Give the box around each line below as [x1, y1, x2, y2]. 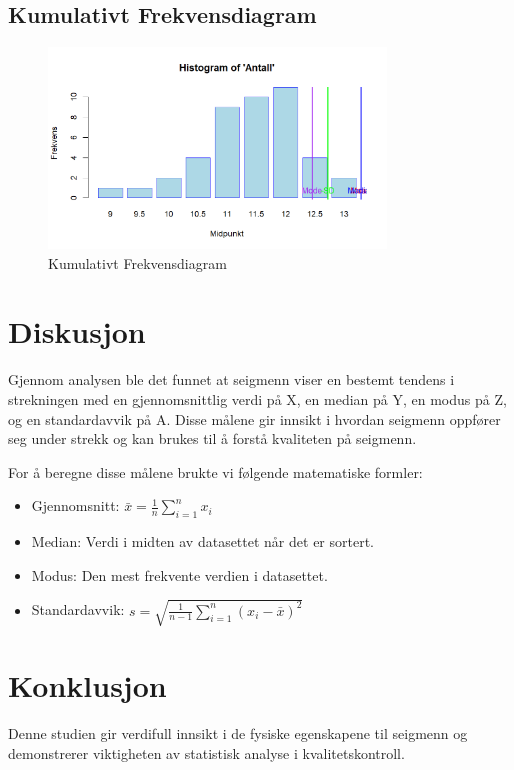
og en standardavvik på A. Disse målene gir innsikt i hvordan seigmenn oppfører [8, 408, 501, 429]
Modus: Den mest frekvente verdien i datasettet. [31, 564, 328, 585]
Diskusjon [8, 311, 146, 352]
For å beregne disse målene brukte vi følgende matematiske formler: [8, 461, 423, 482]
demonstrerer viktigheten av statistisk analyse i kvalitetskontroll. [8, 742, 405, 763]
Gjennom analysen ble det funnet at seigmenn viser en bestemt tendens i [8, 369, 455, 390]
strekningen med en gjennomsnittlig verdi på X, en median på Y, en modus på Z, [8, 388, 507, 409]
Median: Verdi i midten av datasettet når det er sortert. [31, 531, 374, 552]
